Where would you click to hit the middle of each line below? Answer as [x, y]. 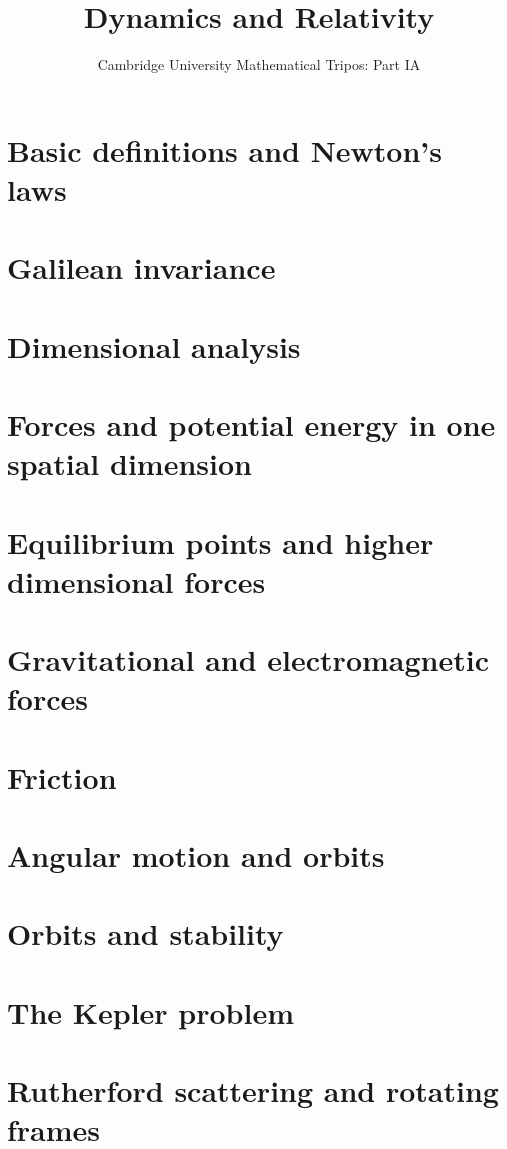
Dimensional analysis [154, 345]
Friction [62, 776]
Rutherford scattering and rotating [253, 1090]
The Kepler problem [151, 1011]
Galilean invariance [141, 267]
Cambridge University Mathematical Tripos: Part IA [259, 64]
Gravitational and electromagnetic [248, 659]
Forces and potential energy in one [251, 424]
